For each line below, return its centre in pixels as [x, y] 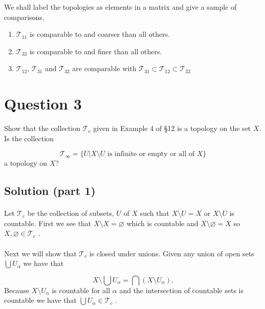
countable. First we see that [48, 223]
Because [17, 290]
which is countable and [162, 223]
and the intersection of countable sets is [182, 290]
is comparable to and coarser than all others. [100, 34]
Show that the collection [42, 128]
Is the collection [29, 138]
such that [154, 213]
